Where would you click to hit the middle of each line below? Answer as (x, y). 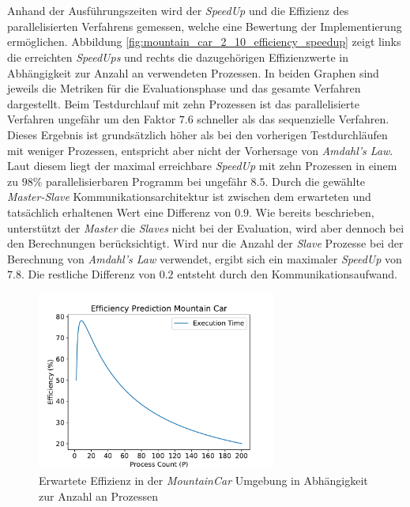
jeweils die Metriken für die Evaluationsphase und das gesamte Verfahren (184, 88)
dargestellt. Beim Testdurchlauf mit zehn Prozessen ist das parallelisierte (183, 103)
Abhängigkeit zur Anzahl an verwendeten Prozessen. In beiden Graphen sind (193, 72)
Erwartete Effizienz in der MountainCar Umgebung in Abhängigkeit (203, 481)
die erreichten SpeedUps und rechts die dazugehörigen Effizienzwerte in (178, 57)
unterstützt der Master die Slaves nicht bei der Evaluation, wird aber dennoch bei (206, 227)
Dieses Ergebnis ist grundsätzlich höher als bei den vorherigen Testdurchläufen (197, 134)
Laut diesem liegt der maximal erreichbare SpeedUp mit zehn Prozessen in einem (202, 166)
